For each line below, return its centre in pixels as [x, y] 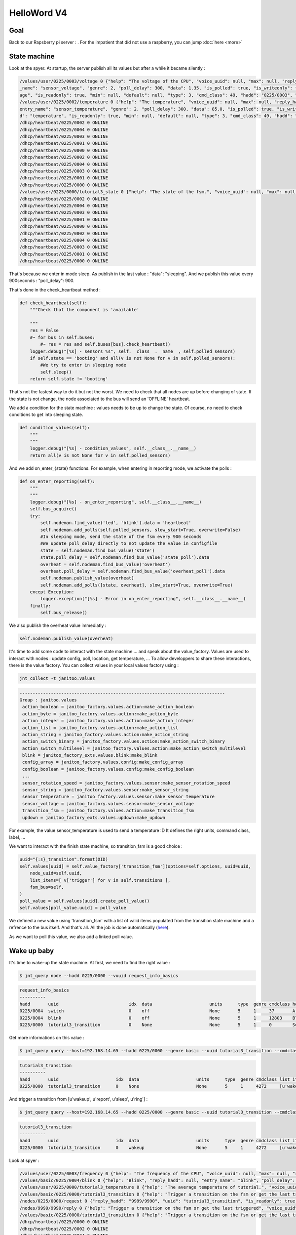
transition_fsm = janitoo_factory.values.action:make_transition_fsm [108, 811]
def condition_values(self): [55, 428]
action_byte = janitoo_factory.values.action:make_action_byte [100, 714]
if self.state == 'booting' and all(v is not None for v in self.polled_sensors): [133, 358]
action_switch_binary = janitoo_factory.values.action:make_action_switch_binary [124, 741]
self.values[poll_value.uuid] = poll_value [73, 908]
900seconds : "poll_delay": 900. [42, 281]
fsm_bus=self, [47, 887]
